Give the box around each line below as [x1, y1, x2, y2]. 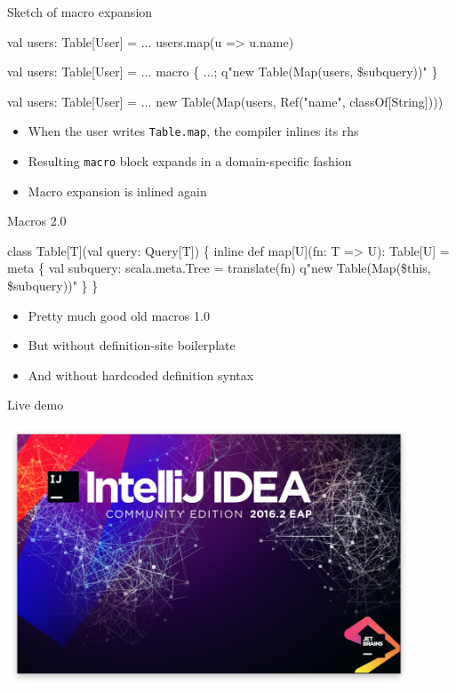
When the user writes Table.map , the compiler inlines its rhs [28, 122, 359, 140]
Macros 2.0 [7, 211, 67, 230]
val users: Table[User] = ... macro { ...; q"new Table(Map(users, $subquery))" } [7, 62, 438, 81]
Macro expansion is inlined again [28, 181, 207, 200]
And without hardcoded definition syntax [28, 365, 254, 384]
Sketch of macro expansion [7, 3, 153, 20]
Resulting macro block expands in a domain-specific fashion [28, 152, 352, 171]
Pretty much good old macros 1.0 [28, 306, 210, 324]
